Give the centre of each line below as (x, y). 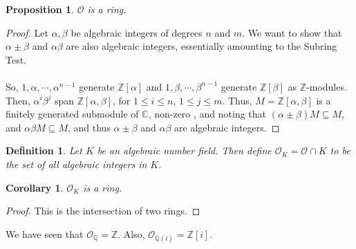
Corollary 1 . (35, 187)
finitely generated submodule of (72, 114)
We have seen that (45, 233)
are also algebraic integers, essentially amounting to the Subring (202, 46)
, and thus (89, 127)
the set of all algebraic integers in (76, 164)
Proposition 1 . (40, 9)
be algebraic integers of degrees (137, 32)
